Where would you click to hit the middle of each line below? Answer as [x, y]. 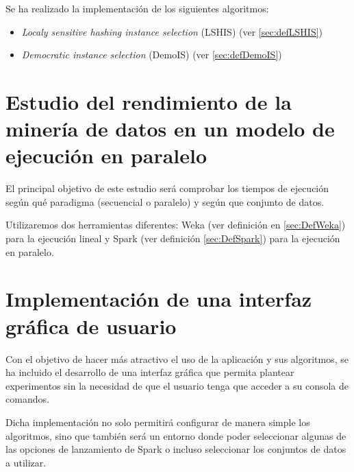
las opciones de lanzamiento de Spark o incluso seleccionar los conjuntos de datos [176, 449]
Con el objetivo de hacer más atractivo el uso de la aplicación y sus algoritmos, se [177, 358]
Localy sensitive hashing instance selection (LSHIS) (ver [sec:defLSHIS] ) [172, 31]
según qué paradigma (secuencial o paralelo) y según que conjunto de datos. [165, 201]
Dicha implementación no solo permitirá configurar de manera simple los [158, 422]
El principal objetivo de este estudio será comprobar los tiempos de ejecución [167, 188]
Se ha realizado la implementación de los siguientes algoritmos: [137, 8]
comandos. [27, 399]
